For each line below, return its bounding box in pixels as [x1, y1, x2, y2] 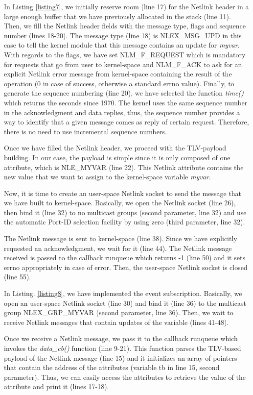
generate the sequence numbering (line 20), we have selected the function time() [4, 88, 244, 98]
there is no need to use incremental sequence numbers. [4, 126, 167, 136]
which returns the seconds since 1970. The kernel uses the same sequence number [4, 97, 248, 107]
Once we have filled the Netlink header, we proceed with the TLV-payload [4, 143, 227, 153]
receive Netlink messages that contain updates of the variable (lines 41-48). [4, 317, 229, 327]
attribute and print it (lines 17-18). [4, 381, 109, 392]
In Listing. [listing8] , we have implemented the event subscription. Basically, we [4, 288, 242, 298]
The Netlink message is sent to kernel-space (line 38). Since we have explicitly [4, 233, 237, 244]
